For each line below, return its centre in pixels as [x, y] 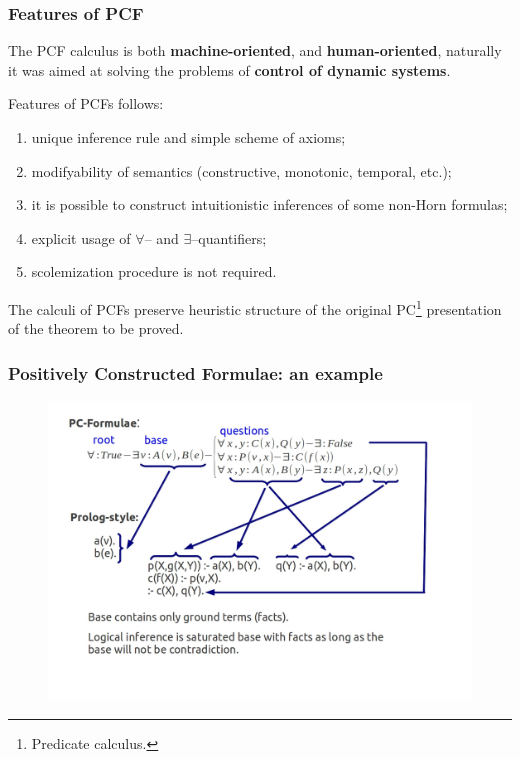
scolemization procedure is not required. [154, 271]
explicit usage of [81, 237]
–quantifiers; [229, 237]
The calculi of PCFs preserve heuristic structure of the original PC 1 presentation [255, 307]
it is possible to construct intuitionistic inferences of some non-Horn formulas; [269, 204]
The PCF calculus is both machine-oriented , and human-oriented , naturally [255, 50]
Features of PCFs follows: [86, 103]
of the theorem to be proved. [96, 328]
